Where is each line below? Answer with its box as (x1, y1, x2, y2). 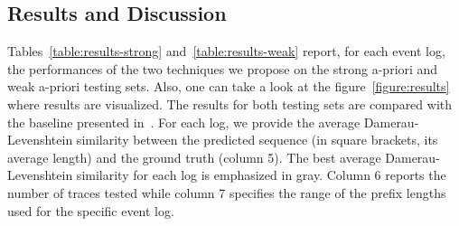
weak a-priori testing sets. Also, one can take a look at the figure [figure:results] (7, 77, 450, 96)
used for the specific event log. (7, 201, 174, 220)
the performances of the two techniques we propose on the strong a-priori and (7, 59, 438, 78)
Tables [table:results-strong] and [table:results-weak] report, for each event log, (7, 42, 445, 61)
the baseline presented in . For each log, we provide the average (7, 112, 361, 131)
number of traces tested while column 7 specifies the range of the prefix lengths (7, 183, 446, 202)
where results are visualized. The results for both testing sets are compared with (7, 94, 453, 113)
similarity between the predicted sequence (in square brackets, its (76, 130, 438, 149)
